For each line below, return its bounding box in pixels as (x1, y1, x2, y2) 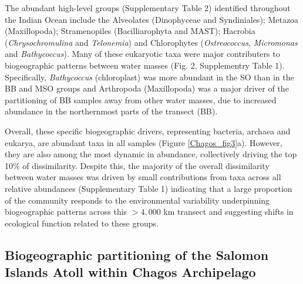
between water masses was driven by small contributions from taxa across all (5, 171, 281, 183)
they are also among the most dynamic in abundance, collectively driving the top (5, 148, 297, 160)
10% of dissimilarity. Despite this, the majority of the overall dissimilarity (5, 159, 270, 171)
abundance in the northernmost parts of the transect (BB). (5, 105, 218, 117)
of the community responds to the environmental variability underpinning (5, 194, 270, 206)
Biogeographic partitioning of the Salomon (5, 245, 269, 263)
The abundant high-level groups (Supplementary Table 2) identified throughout (5, 2, 291, 13)
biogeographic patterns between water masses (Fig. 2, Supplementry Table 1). (5, 59, 285, 71)
